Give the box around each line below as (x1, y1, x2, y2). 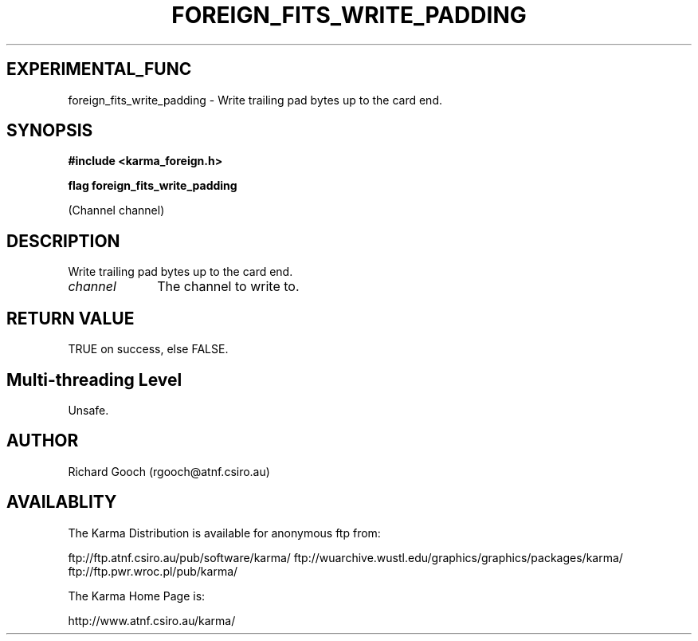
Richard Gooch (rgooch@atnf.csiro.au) (68, 464, 270, 478)
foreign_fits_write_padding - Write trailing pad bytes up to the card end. (68, 92, 442, 107)
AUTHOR (6, 431, 79, 451)
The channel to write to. (157, 278, 300, 295)
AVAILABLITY (6, 492, 117, 513)
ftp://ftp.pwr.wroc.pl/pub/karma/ (68, 564, 238, 578)
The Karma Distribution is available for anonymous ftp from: (68, 525, 381, 540)
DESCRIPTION (6, 230, 120, 251)
